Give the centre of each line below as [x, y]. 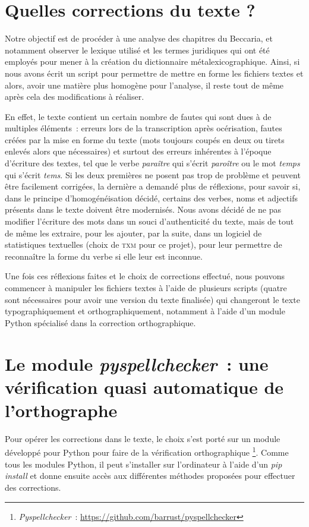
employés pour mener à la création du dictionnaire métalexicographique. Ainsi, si [152, 61]
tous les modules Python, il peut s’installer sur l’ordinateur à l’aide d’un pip [144, 464]
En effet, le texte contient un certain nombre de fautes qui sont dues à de [138, 116]
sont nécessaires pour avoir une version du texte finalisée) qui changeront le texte [152, 299]
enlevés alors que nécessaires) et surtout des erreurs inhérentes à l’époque [138, 151]
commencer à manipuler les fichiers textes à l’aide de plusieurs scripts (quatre [146, 288]
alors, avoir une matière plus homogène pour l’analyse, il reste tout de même [144, 85]
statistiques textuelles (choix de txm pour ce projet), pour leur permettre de [144, 244]
